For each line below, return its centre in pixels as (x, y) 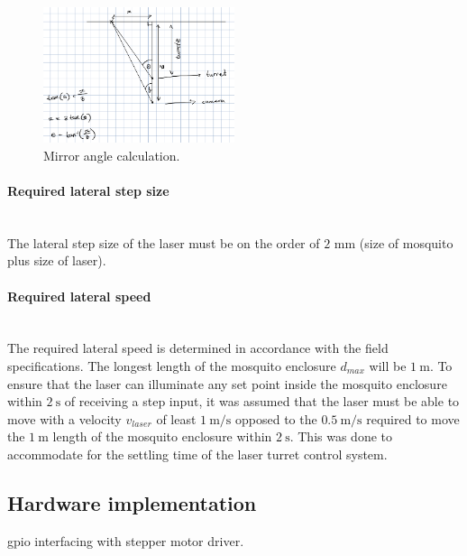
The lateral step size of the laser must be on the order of (164, 242)
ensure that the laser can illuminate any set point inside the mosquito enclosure (227, 383)
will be (388, 365)
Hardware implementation (132, 502)
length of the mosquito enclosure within (162, 436)
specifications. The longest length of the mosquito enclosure (172, 365)
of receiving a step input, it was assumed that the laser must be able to (262, 401)
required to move (413, 418)
